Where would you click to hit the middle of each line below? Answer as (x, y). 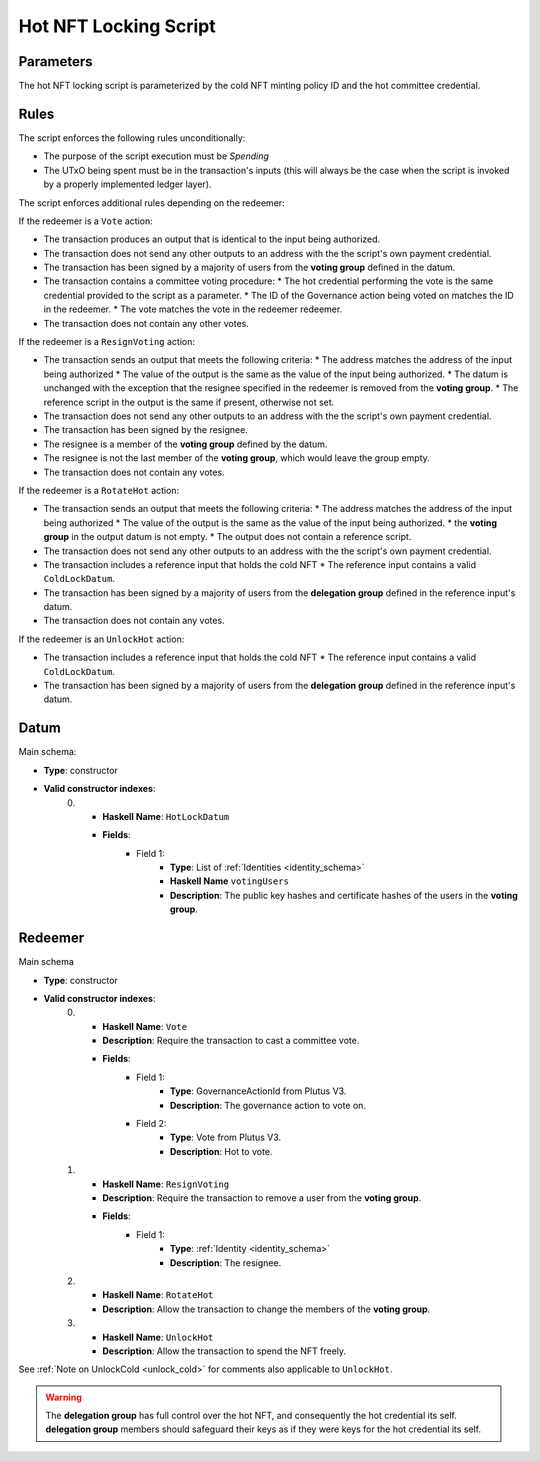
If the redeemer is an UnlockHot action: (101, 639)
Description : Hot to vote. (221, 1151)
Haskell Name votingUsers (230, 881)
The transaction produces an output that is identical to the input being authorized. (212, 239)
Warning (63, 1397)
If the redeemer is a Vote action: (86, 221)
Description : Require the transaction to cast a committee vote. (231, 1041)
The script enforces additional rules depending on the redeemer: (151, 202)
